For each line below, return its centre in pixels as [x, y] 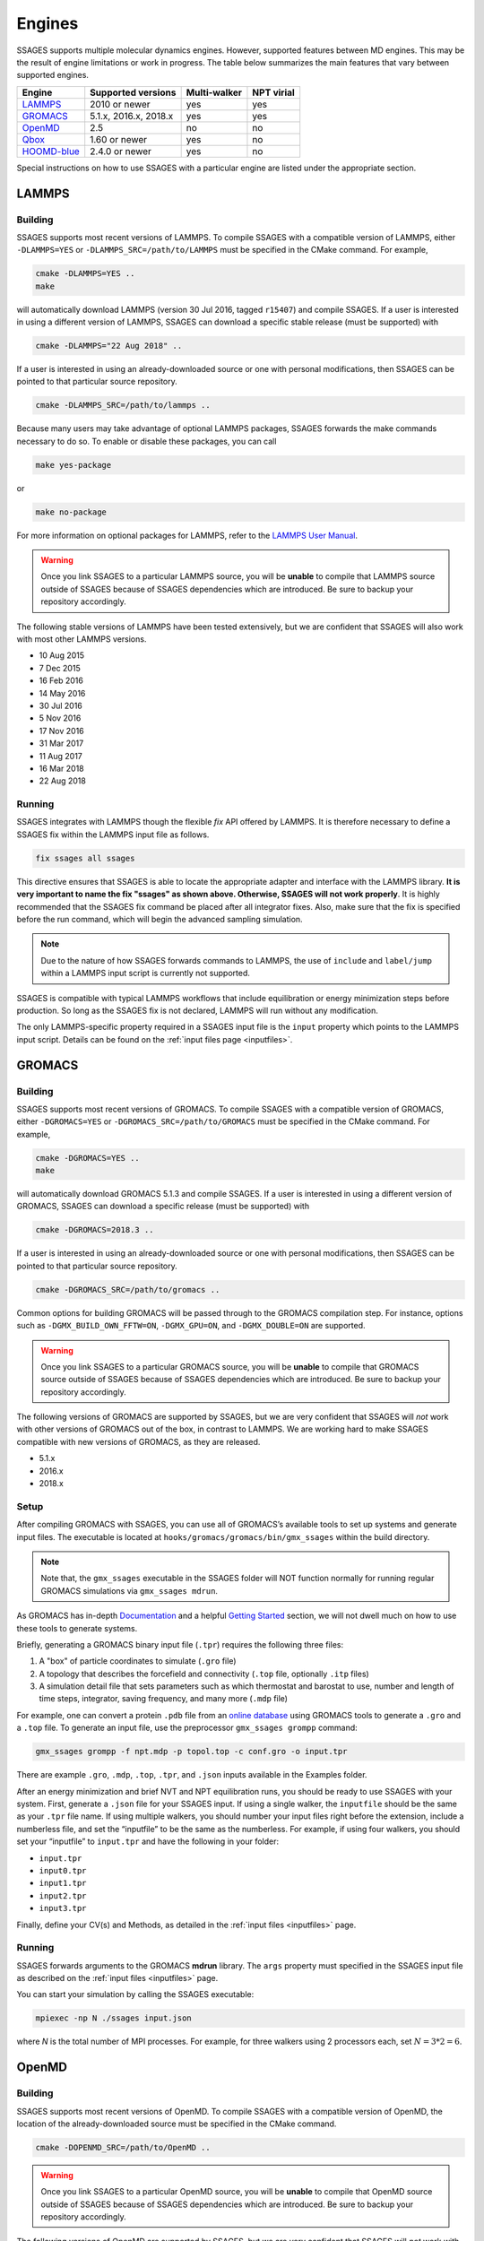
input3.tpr [63, 1908]
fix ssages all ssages [85, 858]
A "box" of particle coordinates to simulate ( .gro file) [138, 1661]
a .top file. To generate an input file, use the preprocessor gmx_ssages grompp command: [187, 1728]
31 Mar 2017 [61, 743]
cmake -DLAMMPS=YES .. [85, 274]
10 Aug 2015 [62, 655]
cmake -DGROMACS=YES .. [88, 1158]
